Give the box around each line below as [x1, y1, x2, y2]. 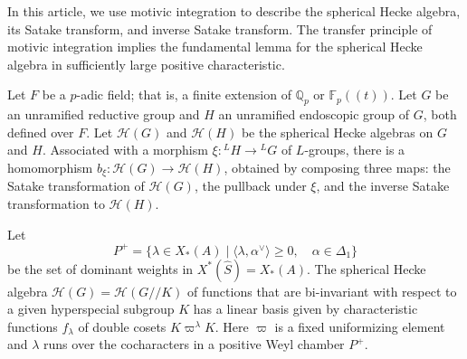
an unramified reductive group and [7, 105, 200, 124]
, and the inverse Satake [316, 176, 450, 195]
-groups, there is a [304, 140, 405, 159]
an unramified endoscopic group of [218, 105, 410, 124]
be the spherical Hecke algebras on [241, 122, 434, 141]
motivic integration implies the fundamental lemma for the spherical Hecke [7, 37, 423, 56]
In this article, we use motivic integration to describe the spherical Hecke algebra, [7, 2, 461, 20]
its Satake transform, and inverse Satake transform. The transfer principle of [7, 19, 433, 38]
